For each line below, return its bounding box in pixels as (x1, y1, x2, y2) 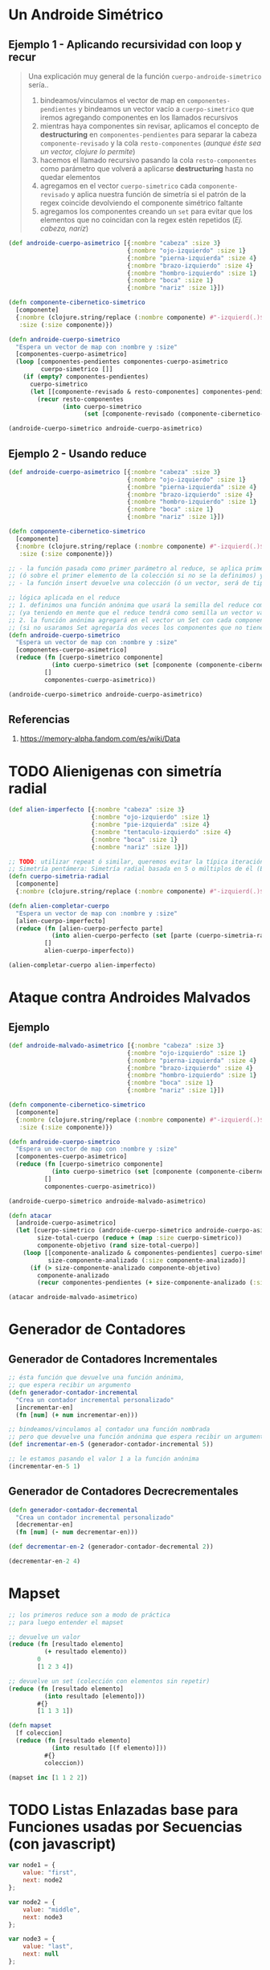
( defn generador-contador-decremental (8, 1506, 138, 1514)
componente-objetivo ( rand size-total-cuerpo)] (37, 1241, 199, 1250)
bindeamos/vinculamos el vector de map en (39, 96, 186, 105)
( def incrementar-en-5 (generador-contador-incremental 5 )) (8, 1441, 215, 1449)
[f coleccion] (15, 1729, 63, 1737)
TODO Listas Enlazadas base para (8, 1800, 239, 1819)
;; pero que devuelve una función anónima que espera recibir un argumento (8, 1433, 268, 1441)
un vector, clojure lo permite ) (39, 147, 136, 156)
